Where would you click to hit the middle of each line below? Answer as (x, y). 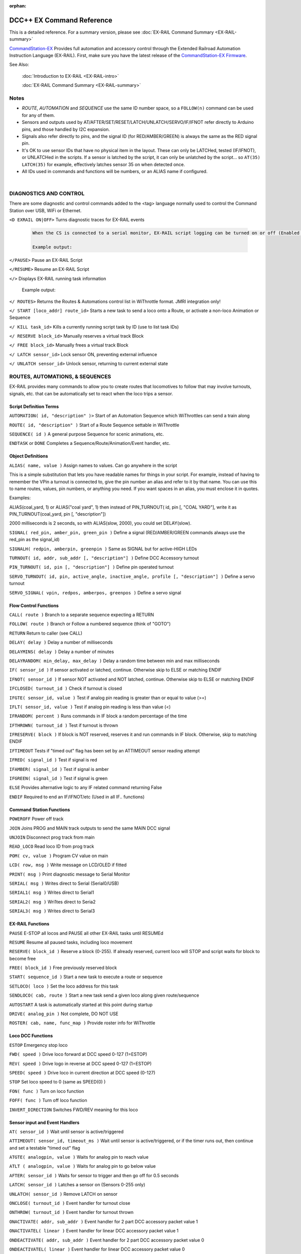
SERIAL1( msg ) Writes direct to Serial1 (52, 892)
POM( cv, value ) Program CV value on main (59, 856)
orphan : (18, 6)
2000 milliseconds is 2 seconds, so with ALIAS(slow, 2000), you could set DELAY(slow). (100, 523)
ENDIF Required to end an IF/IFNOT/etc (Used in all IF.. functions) (77, 797)
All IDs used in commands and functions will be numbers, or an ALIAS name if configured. (115, 171)
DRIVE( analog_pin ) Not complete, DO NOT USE (64, 1014)
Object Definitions (29, 456)
